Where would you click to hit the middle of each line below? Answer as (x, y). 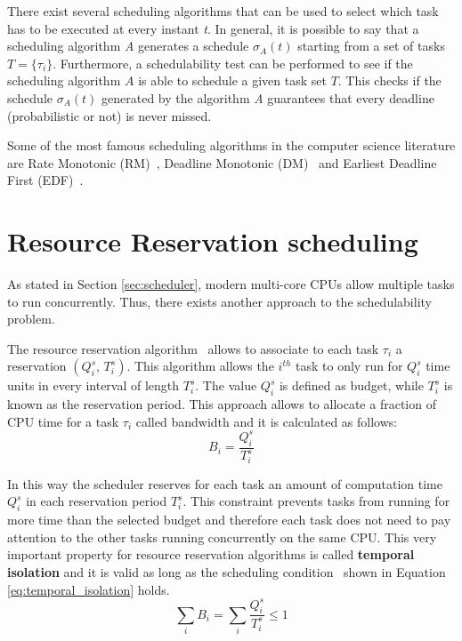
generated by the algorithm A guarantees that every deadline (268, 97)
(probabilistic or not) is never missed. (109, 115)
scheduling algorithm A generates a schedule (128, 46)
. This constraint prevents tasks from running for (316, 501)
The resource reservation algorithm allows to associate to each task (193, 348)
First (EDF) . (45, 180)
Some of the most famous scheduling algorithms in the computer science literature (231, 145)
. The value (226, 385)
